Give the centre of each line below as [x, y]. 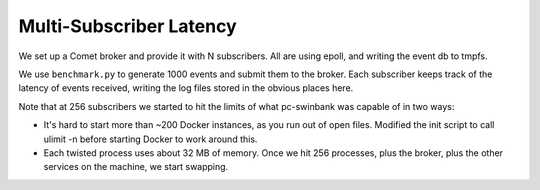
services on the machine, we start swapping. [136, 167]
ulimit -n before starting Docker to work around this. [150, 139]
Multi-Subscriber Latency [127, 26]
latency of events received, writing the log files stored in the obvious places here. [186, 88]
